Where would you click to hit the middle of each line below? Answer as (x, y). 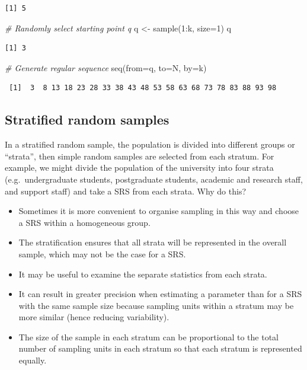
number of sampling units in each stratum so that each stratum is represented (160, 348)
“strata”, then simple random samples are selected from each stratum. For (140, 156)
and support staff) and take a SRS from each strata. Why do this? (126, 191)
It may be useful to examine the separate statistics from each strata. (143, 274)
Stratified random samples (87, 119)
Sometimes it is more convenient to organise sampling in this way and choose (159, 211)
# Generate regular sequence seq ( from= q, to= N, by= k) (106, 67)
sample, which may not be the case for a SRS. (102, 253)
